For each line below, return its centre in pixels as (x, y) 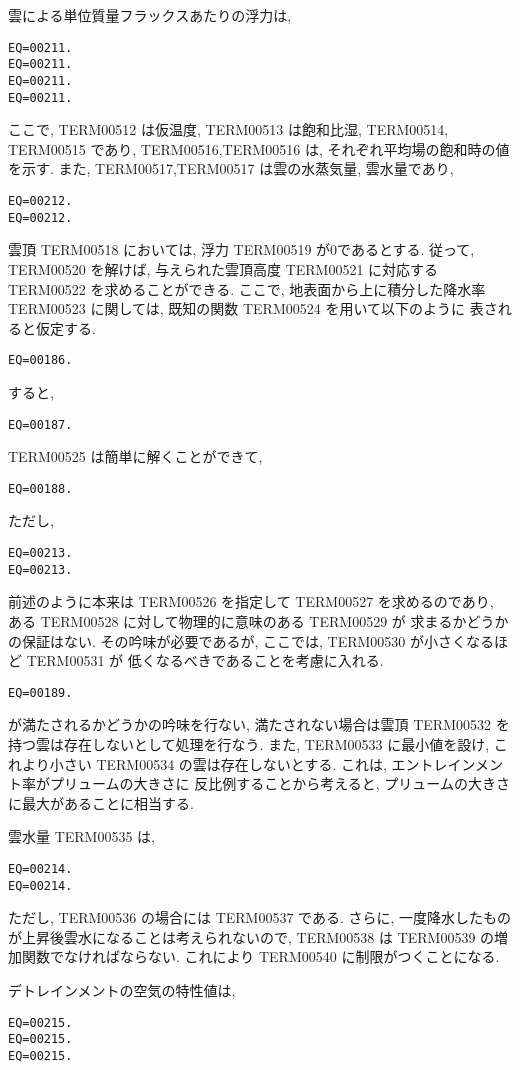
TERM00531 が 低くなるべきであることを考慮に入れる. (205, 660)
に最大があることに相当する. (101, 802)
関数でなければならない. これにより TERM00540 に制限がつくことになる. (260, 956)
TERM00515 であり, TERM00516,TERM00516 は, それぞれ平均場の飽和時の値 (259, 148)
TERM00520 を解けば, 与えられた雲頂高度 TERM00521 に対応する (223, 268)
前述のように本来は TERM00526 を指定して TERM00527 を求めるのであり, (251, 601)
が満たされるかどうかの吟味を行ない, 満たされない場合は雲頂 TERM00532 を (259, 724)
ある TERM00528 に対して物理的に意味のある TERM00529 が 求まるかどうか (258, 620)
